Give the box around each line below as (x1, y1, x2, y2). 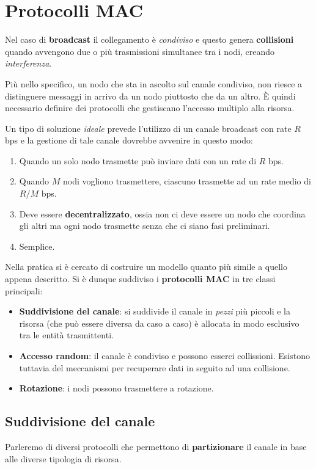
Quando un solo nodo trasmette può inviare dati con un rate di (19, 154, 257, 167)
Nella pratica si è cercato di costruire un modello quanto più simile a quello (5, 260, 287, 273)
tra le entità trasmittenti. (19, 329, 114, 341)
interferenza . (5, 57, 52, 70)
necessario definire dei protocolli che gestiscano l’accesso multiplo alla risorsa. (5, 101, 295, 114)
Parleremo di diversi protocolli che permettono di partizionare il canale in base (5, 440, 307, 453)
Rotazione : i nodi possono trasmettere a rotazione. (19, 382, 214, 394)
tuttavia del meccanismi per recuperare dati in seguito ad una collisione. (19, 361, 290, 374)
